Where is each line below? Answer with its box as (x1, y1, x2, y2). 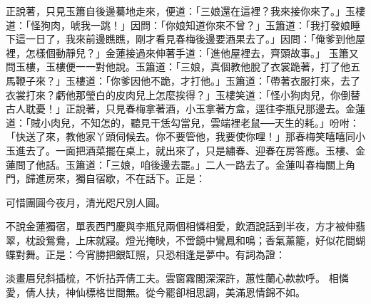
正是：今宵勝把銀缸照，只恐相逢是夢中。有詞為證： (45, 246, 285, 261)
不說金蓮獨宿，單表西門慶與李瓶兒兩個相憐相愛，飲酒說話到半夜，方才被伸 (6, 219, 355, 234)
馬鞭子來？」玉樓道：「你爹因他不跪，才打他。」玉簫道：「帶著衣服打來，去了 (6, 73, 360, 88)
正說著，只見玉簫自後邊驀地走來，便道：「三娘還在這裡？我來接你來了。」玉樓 (6, 4, 365, 18)
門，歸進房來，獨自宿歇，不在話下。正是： (6, 171, 205, 186)
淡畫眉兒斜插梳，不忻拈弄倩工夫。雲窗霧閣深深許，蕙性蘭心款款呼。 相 (6, 271, 339, 285)
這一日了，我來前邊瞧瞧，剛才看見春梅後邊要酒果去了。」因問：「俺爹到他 (15, 31, 355, 46)
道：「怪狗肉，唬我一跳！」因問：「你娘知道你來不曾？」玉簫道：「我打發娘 (6, 17, 350, 32)
